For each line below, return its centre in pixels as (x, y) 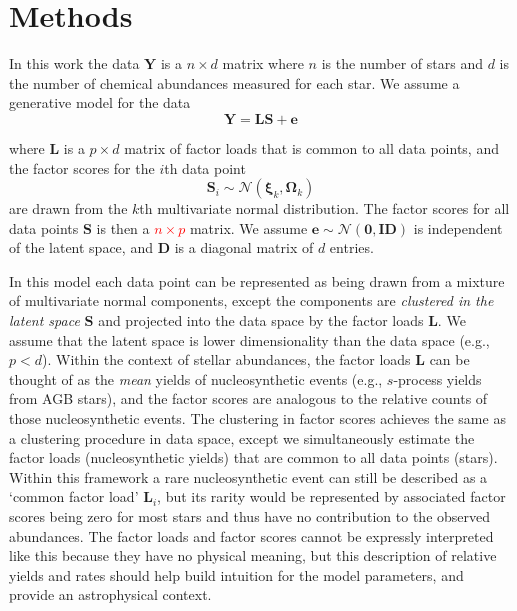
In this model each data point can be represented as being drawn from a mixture (257, 280)
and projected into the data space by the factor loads (261, 320)
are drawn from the (68, 208)
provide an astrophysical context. (110, 594)
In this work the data (74, 63)
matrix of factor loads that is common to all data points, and (311, 147)
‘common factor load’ (74, 496)
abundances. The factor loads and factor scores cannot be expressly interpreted (251, 535)
